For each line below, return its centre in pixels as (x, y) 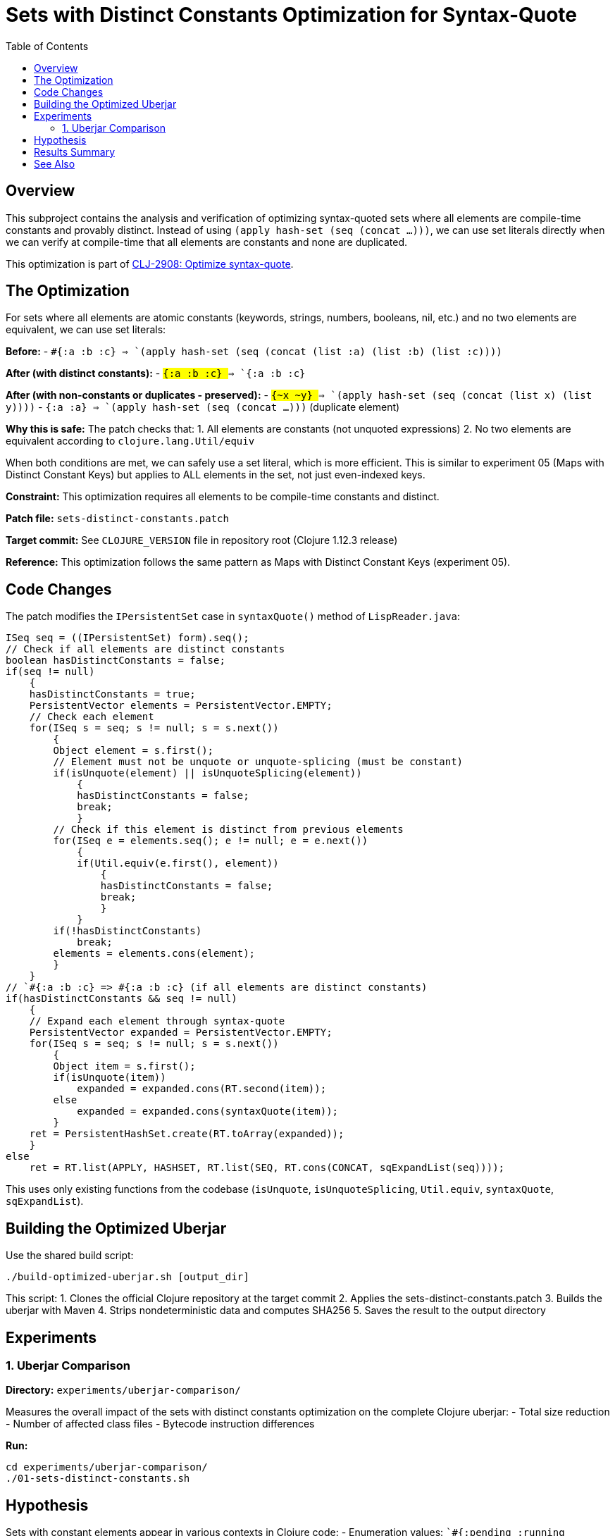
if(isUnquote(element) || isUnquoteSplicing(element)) (207, 773)
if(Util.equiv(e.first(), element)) (178, 863)
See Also (55, 163)
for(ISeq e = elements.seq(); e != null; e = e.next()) (211, 841)
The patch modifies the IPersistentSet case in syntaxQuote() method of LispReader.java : (233, 617)
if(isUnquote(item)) (110, 1078)
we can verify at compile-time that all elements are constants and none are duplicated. (207, 242)
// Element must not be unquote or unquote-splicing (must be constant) (258, 762)
